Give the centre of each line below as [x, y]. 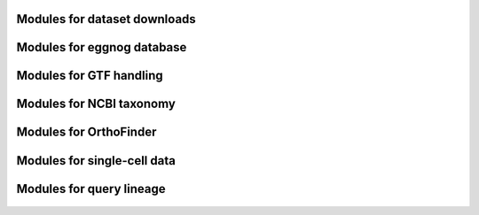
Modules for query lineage [91, 189]
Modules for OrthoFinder [86, 132]
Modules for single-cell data [96, 161]
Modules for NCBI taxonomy [96, 104]
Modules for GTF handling [90, 76]
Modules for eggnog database [102, 47]
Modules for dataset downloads [106, 19]
